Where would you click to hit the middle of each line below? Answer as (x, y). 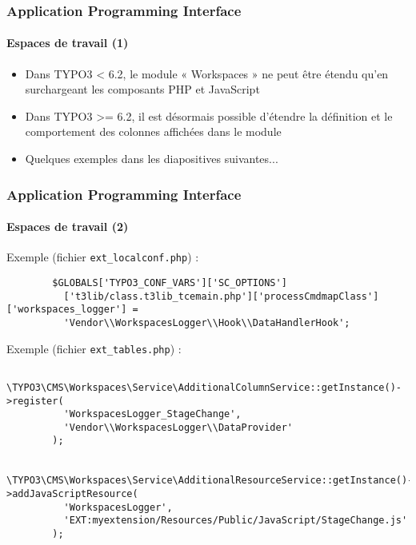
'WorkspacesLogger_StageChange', (152, 414)
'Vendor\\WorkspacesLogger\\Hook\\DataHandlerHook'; (207, 322)
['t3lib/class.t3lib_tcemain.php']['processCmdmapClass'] (221, 296)
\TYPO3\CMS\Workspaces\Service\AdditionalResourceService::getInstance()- (210, 481)
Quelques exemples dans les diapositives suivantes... (152, 159)
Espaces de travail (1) (68, 43)
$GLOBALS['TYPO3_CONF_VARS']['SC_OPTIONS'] (170, 282)
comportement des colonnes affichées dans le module (153, 131)
